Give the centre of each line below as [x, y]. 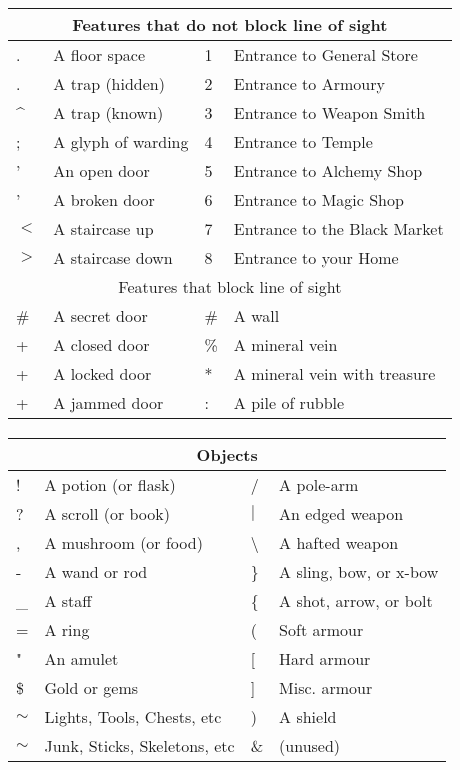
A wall [256, 315]
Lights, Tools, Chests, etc [133, 717]
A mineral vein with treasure [334, 373]
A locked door [102, 373]
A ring [67, 630]
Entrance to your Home [316, 257]
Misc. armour [326, 688]
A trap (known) [108, 112]
